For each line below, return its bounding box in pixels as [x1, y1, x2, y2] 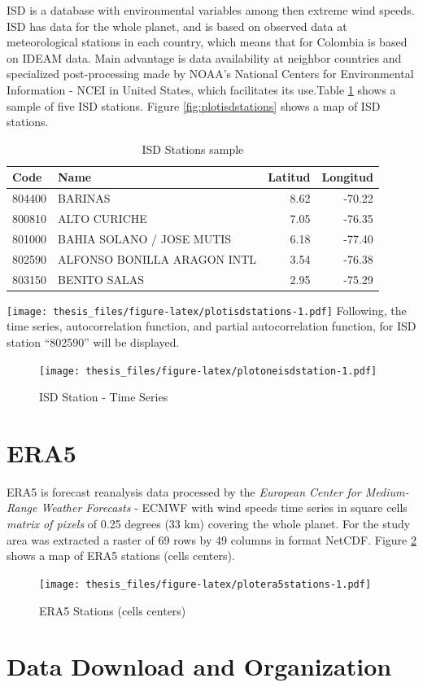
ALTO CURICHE [58, 210, 147, 227]
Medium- [364, 483, 409, 500]
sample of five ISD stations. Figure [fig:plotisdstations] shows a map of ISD [7, 97, 381, 114]
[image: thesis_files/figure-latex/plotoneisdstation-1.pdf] [39, 365, 377, 377]
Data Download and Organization [7, 650, 392, 683]
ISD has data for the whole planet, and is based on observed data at [7, 17, 347, 34]
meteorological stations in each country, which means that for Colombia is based [7, 33, 408, 50]
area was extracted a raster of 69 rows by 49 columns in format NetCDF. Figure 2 [7, 531, 416, 548]
